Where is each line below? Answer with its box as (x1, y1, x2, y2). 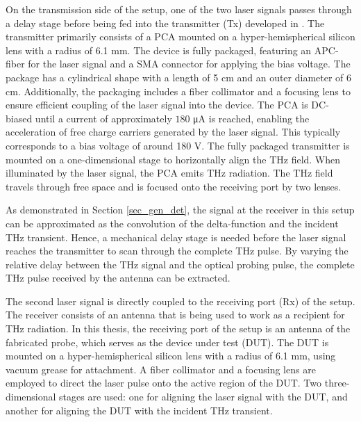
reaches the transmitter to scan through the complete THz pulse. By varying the (6, 243, 349, 258)
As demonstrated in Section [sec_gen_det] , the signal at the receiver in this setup (6, 202, 355, 217)
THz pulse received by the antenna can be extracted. (6, 270, 230, 285)
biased (6, 111, 33, 125)
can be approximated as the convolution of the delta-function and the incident (6, 216, 339, 230)
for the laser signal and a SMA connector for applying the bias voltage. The (28, 56, 351, 71)
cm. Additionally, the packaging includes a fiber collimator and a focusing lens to (6, 83, 351, 98)
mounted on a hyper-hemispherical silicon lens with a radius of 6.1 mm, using (6, 348, 336, 363)
